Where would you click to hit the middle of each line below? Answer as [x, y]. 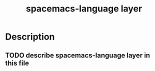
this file [17, 63]
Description [30, 37]
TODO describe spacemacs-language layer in [78, 55]
